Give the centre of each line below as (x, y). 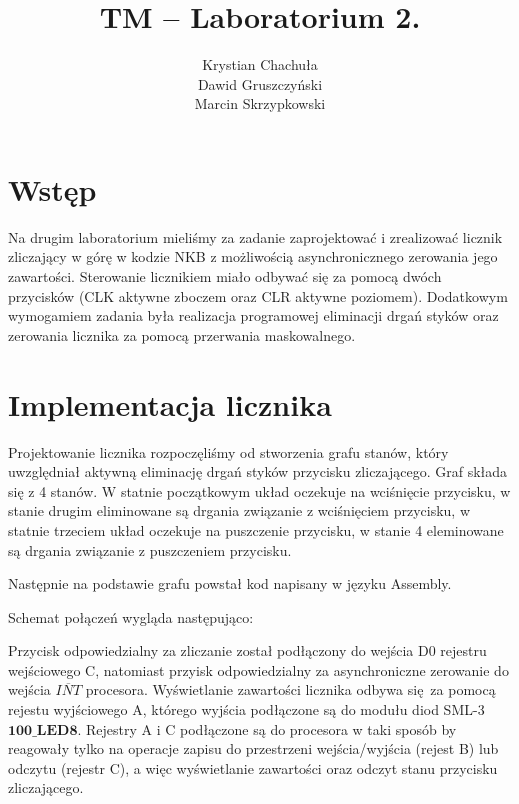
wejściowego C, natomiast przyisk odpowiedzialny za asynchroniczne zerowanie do (258, 669)
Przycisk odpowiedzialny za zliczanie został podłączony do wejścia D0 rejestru (247, 650)
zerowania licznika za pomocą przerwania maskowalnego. (182, 334)
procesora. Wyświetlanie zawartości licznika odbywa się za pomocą (290, 689)
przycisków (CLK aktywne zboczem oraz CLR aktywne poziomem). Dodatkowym (258, 295)
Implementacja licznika (170, 403)
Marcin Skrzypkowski (260, 103)
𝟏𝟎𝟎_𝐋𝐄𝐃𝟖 (43, 730)
